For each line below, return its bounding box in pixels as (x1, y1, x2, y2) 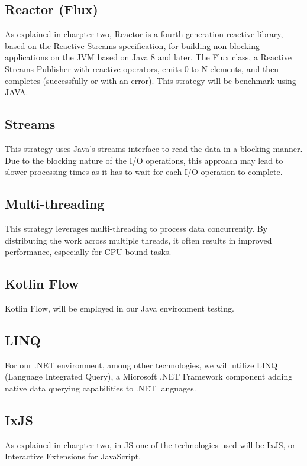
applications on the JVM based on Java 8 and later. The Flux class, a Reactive (5, 51, 292, 63)
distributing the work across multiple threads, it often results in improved (5, 234, 272, 246)
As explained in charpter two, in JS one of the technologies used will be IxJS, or (5, 438, 296, 451)
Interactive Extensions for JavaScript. (5, 450, 141, 462)
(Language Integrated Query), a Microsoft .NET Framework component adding (5, 370, 293, 383)
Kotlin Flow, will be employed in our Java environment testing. (5, 302, 234, 314)
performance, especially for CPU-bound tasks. (5, 245, 172, 258)
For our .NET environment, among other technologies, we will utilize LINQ (5, 358, 278, 371)
